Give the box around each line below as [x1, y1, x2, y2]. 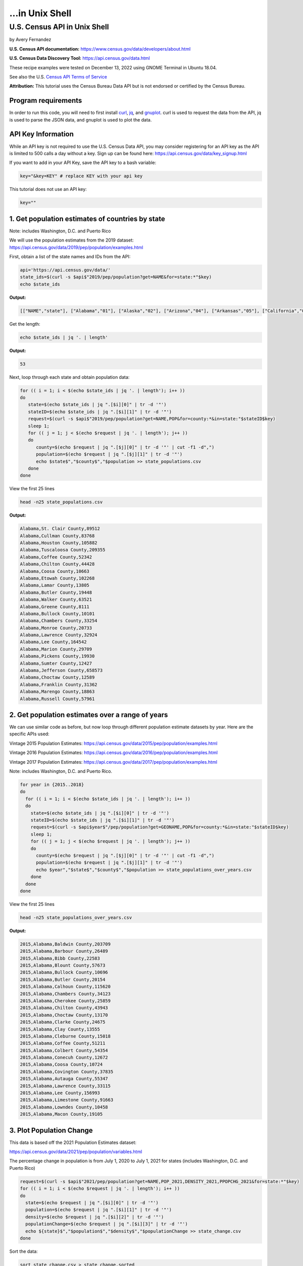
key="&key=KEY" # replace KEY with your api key [20, 173, 143, 179]
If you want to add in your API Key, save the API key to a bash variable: [9, 160, 157, 166]
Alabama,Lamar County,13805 [20, 582, 89, 588]
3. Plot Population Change [9, 1126, 93, 1134]
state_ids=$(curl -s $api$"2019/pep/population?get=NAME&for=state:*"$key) [20, 274, 212, 280]
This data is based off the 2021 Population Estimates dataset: [9, 1139, 136, 1145]
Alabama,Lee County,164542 [20, 639, 87, 645]
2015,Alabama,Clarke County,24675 [20, 1019, 106, 1025]
